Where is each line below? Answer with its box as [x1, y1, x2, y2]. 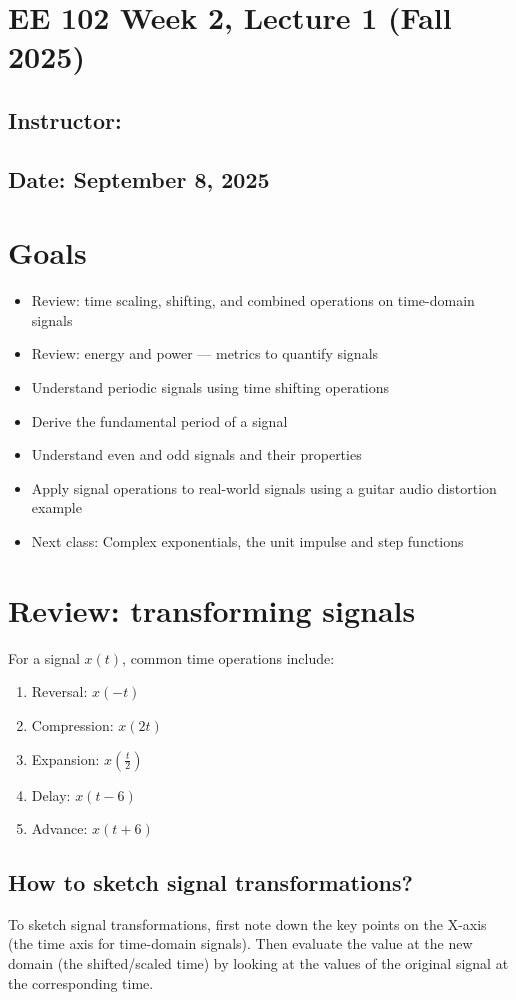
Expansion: [31, 748, 100, 769]
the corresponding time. [8, 972, 154, 993]
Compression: [31, 714, 114, 735]
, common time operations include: [122, 647, 335, 668]
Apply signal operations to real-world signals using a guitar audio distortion [31, 477, 497, 498]
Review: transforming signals [8, 589, 416, 630]
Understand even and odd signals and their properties [31, 444, 362, 465]
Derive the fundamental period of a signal [31, 410, 288, 431]
